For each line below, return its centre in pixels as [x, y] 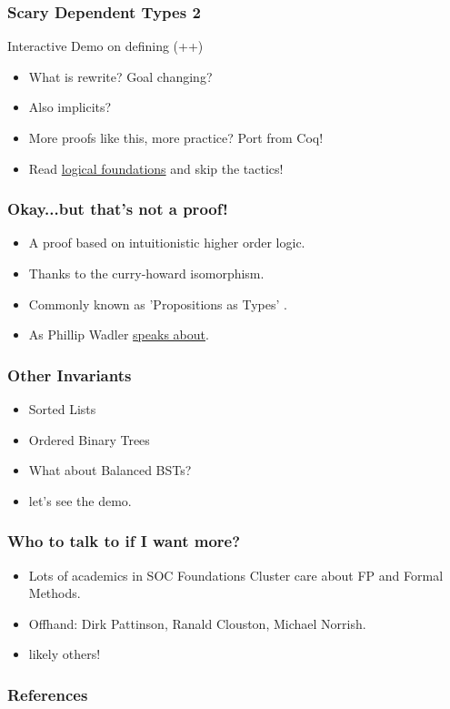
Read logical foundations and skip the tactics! [156, 168]
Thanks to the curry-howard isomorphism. [146, 273]
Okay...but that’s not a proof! [118, 209]
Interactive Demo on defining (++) [105, 46]
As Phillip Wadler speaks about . [119, 334]
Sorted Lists [62, 409]
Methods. [55, 593]
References [48, 694]
